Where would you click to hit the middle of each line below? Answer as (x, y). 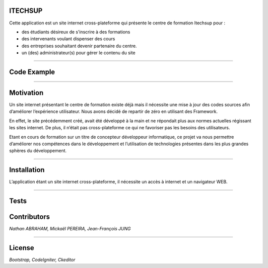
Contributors (30, 217)
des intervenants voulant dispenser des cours (68, 39)
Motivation (26, 93)
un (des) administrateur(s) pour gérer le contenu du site (79, 53)
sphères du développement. (38, 151)
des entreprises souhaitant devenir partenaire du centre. (79, 46)
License (22, 248)
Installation (27, 170)
